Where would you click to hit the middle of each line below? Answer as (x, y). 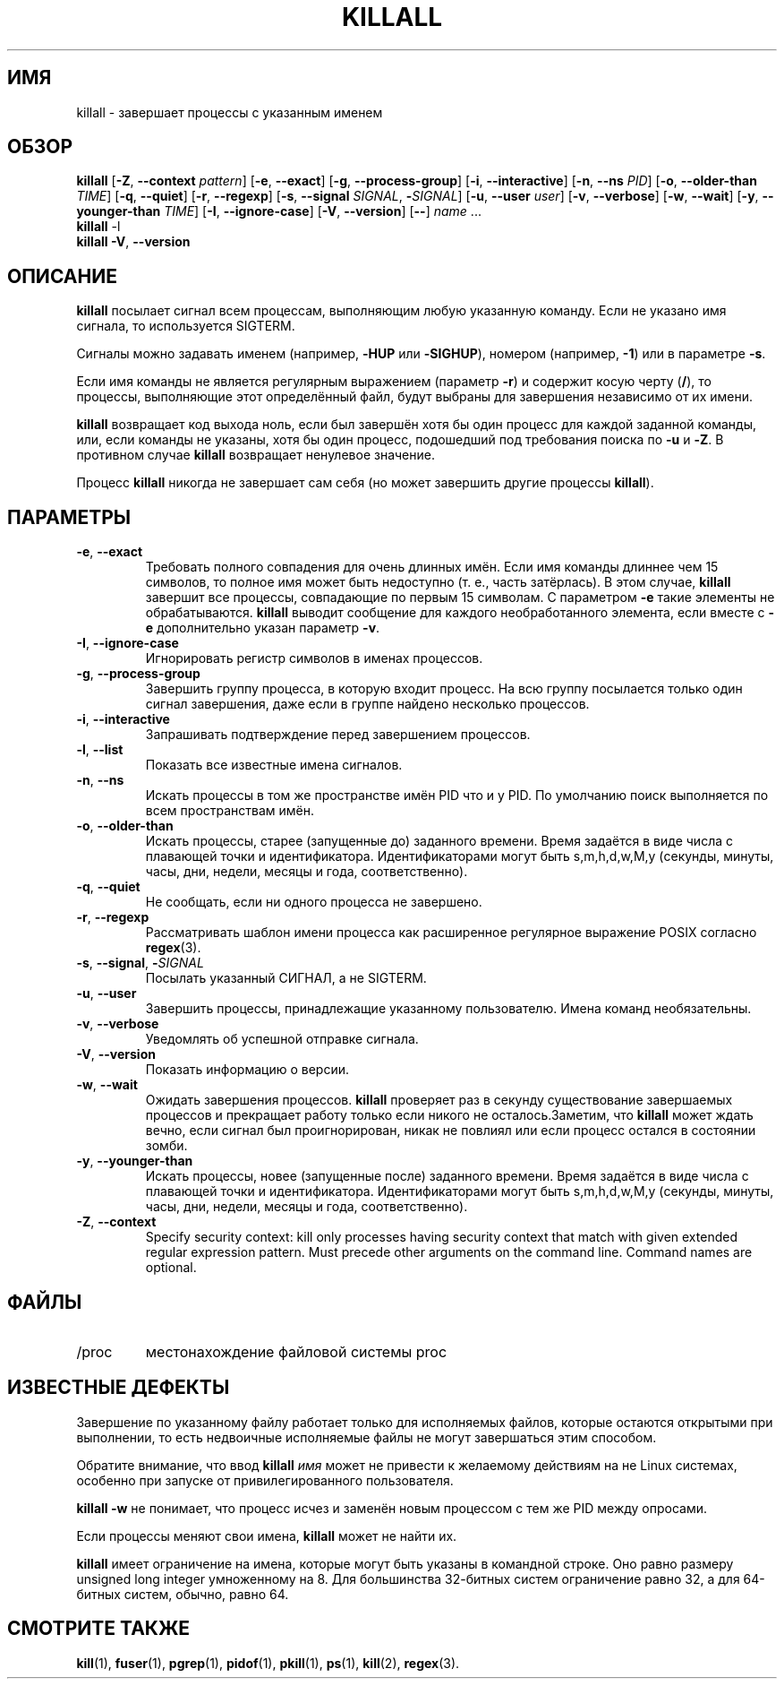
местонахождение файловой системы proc (296, 1351)
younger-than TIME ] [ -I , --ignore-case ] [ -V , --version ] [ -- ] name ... (279, 211)
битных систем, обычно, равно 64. (183, 1594)
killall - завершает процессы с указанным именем (230, 112)
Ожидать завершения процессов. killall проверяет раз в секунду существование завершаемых (439, 1100)
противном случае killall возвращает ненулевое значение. (256, 455)
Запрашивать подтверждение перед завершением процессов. (338, 735)
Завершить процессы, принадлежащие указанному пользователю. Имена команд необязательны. (448, 1009)
